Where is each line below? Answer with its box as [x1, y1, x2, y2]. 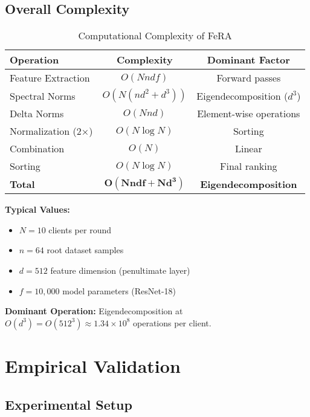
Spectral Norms [10, 88, 76, 103]
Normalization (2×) [10, 124, 93, 138]
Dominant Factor [207, 53, 290, 67]
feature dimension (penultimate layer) [50, 263, 190, 276]
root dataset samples [47, 244, 124, 256]
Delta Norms [10, 106, 64, 121]
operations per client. [133, 316, 212, 329]
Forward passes [216, 71, 281, 85]
